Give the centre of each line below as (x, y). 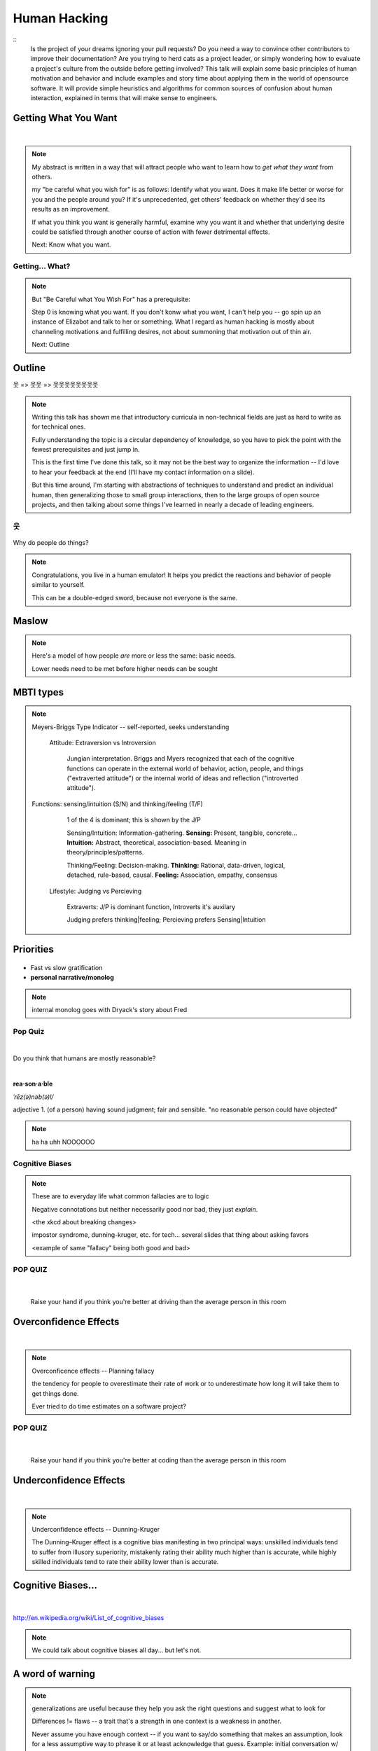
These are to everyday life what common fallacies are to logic (120, 1196)
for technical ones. (59, 427)
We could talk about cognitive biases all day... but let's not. (117, 1650)
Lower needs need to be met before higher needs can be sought (125, 668)
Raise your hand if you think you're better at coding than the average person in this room (158, 1460)
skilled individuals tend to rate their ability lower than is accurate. (125, 1562)
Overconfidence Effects (66, 1321)
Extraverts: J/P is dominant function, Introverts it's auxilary (151, 907)
